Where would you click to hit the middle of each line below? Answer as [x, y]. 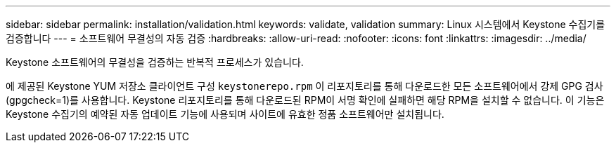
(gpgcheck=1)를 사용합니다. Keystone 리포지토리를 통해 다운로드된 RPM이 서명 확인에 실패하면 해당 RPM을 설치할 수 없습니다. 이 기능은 [305, 100]
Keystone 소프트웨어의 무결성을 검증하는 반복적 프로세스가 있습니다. [155, 62]
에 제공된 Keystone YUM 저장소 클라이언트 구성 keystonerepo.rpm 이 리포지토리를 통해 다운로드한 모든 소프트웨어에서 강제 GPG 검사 [304, 86]
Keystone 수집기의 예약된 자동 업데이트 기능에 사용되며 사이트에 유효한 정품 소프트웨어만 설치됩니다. [225, 114]
